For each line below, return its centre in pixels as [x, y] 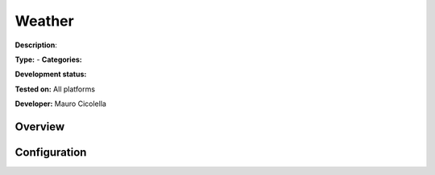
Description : [36, 45]
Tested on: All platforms [55, 89]
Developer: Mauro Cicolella [60, 104]
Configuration [51, 152]
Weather [44, 21]
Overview [40, 126]
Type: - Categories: [48, 59]
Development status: [51, 74]
